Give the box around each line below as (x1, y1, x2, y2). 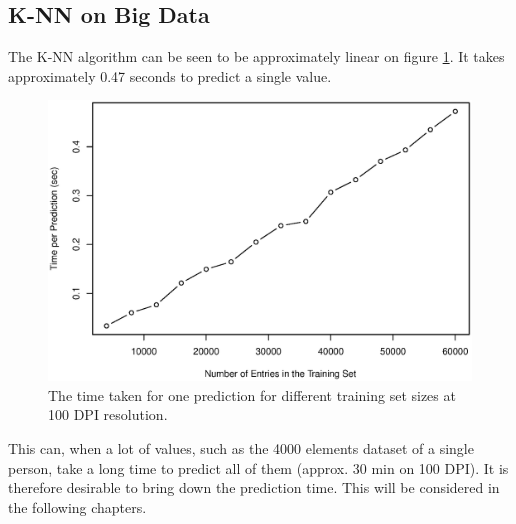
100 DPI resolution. (48, 404, 168, 425)
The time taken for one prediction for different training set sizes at (48, 384, 456, 405)
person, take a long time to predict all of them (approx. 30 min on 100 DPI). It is (8, 457, 509, 478)
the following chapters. (8, 496, 147, 517)
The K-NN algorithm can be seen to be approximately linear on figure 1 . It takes (8, 46, 505, 67)
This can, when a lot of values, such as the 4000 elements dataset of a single (8, 437, 474, 458)
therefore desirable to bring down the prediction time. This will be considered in (8, 477, 500, 498)
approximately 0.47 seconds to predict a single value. (8, 65, 332, 86)
